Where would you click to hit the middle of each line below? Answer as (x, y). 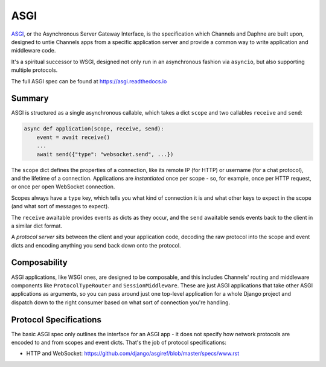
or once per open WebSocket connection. (63, 187)
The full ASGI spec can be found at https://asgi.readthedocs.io (89, 81)
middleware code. (34, 51)
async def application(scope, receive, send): (94, 129)
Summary (30, 99)
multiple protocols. (34, 70)
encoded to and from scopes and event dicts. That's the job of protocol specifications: (119, 343)
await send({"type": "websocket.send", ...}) (105, 154)
